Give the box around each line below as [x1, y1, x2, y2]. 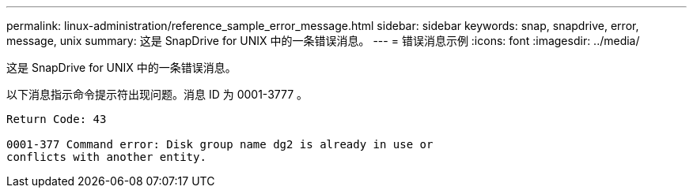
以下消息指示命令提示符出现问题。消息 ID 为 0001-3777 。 [6, 88, 309, 101]
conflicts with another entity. [6, 151, 206, 163]
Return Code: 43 [6, 113, 107, 125]
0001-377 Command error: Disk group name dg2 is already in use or [6, 138, 434, 151]
